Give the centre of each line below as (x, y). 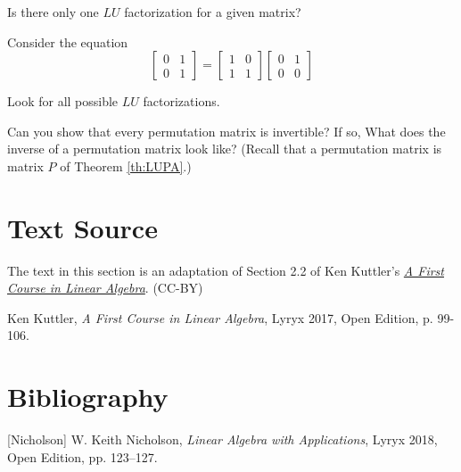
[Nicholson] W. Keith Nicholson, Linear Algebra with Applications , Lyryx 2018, (222, 439)
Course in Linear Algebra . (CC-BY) (105, 288)
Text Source (82, 227)
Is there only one (53, 12)
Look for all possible (63, 101)
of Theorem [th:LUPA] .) (126, 166)
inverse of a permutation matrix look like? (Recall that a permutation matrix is (225, 149)
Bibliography (88, 397)
